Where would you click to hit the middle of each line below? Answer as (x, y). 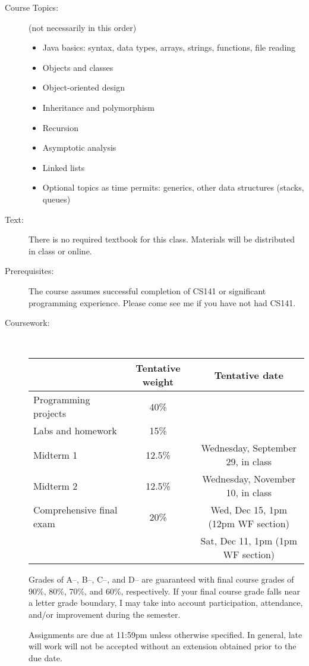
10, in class (249, 493)
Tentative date (249, 375)
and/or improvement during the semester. (105, 614)
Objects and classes (78, 67)
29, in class (249, 462)
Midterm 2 (56, 486)
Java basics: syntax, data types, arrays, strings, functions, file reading (169, 47)
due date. (45, 657)
